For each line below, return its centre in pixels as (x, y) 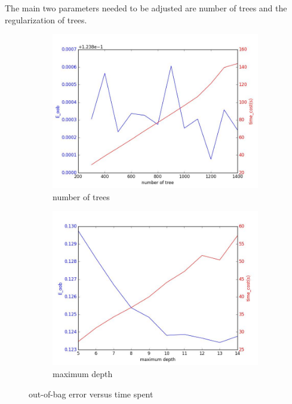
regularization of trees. (46, 19)
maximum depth (83, 373)
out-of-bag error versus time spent (91, 394)
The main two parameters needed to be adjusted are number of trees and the (146, 8)
